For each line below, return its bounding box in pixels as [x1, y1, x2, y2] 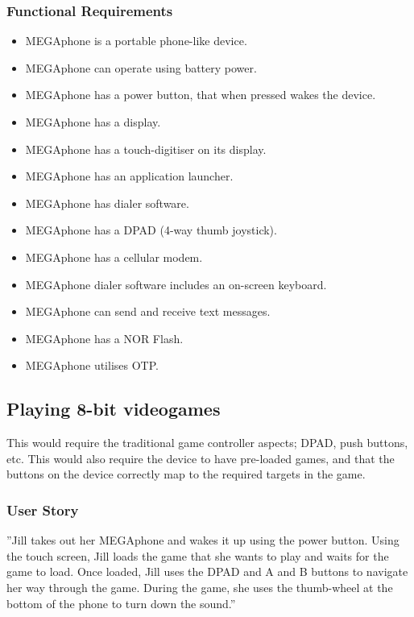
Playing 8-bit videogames [6, 396, 221, 421]
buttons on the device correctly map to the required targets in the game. [6, 466, 366, 482]
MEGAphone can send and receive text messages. [25, 303, 271, 320]
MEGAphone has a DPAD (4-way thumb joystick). [25, 222, 277, 238]
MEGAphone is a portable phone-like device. [25, 32, 247, 49]
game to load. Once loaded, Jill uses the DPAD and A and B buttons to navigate [6, 563, 408, 580]
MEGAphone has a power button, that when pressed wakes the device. [25, 86, 376, 103]
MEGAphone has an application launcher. [25, 168, 234, 184]
